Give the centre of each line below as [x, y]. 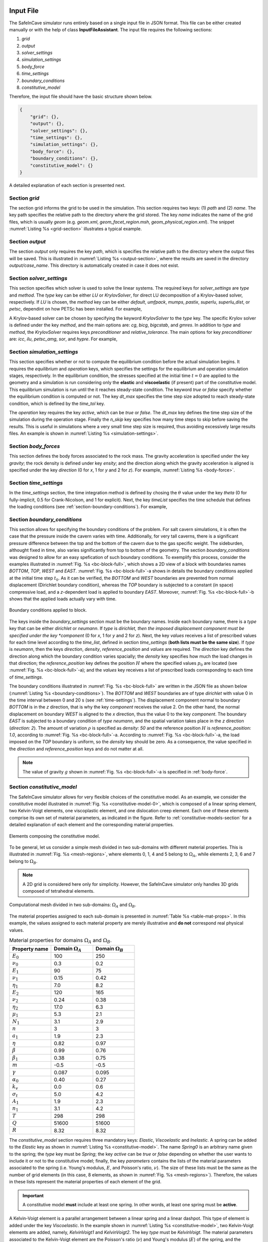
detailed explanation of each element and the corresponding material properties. [92, 825]
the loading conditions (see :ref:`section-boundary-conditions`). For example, [88, 506]
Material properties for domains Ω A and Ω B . [60, 941]
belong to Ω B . [23, 862]
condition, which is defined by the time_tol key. [57, 403]
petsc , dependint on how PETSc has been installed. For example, [76, 309]
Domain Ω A [68, 949]
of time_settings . [26, 677]
